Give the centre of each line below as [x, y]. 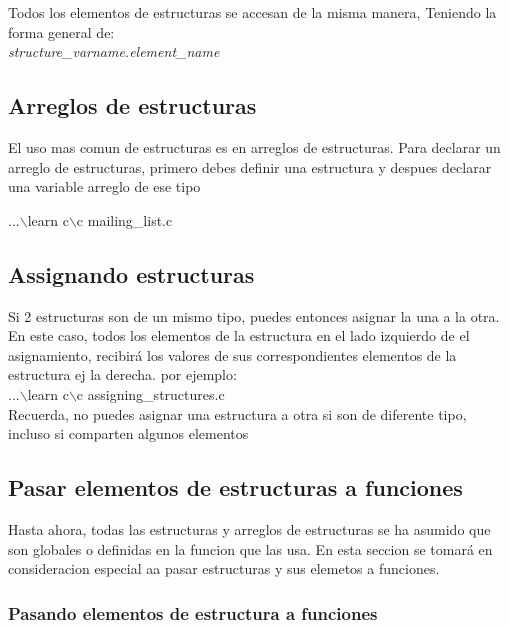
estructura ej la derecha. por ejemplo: [122, 374]
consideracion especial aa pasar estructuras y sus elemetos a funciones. [224, 568]
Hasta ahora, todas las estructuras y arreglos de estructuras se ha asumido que [249, 528]
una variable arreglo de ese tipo [104, 186]
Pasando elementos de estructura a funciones [193, 612]
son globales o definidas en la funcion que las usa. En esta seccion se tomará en [250, 548]
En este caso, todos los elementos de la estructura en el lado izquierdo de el [239, 335]
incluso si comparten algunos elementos [128, 433]
